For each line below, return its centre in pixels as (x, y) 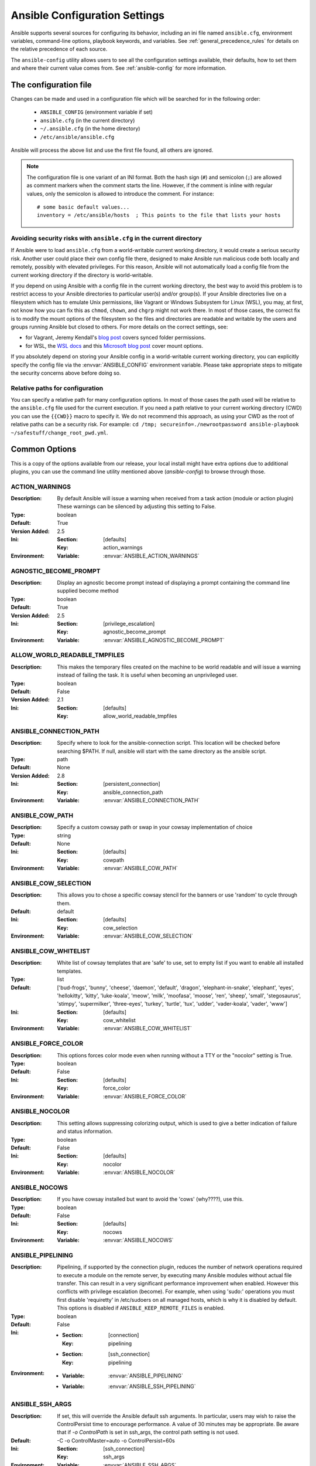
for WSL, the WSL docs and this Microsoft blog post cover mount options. (114, 345)
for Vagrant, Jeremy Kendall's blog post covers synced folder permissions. (116, 338)
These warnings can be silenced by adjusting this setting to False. (137, 507)
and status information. (85, 1131)
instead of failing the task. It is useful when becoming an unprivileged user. (147, 675)
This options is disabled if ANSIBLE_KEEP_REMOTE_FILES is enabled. (141, 1308)
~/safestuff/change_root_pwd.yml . (59, 432)
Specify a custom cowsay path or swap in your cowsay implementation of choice (155, 827)
